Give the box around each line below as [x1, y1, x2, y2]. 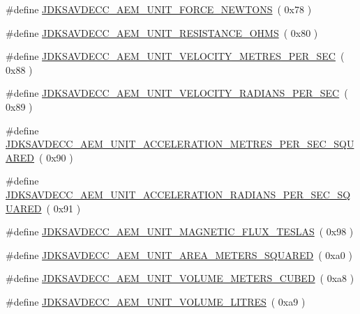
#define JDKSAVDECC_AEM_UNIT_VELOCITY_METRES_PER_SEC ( [6, 49, 345, 63]
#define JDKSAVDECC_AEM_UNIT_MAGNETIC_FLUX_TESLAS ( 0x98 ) [6, 224, 354, 239]
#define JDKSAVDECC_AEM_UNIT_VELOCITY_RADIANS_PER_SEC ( [6, 86, 348, 100]
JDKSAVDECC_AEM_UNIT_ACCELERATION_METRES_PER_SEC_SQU [6, 136, 354, 151]
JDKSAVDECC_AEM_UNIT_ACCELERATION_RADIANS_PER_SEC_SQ [6, 187, 351, 201]
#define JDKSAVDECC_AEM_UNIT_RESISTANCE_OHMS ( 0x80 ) [6, 25, 318, 40]
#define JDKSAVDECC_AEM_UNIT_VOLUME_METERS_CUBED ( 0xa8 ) [6, 271, 354, 285]
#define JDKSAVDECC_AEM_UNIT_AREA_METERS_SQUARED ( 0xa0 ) [6, 247, 352, 262]
